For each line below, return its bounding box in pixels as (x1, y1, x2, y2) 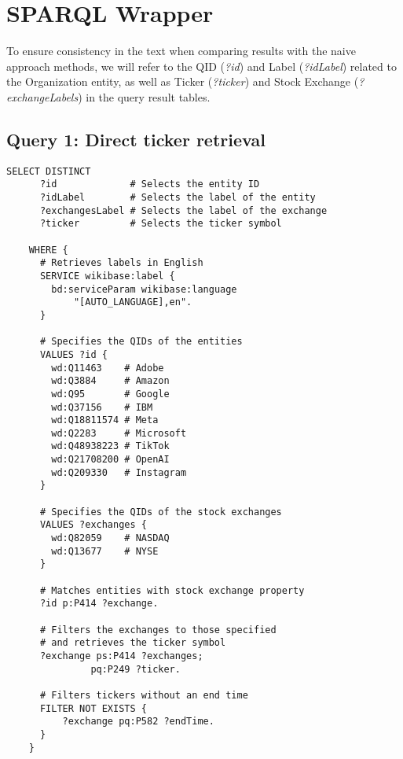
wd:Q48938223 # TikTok (51, 440, 170, 452)
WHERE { (28, 244, 68, 256)
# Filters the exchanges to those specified (39, 624, 277, 636)
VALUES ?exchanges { (39, 519, 147, 531)
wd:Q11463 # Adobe (51, 362, 164, 374)
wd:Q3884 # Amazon (51, 375, 170, 387)
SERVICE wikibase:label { (39, 270, 175, 282)
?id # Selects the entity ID (39, 179, 260, 190)
